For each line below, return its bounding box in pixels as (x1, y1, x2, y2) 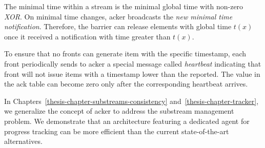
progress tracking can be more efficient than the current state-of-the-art (4, 125, 229, 136)
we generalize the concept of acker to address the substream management (4, 105, 234, 116)
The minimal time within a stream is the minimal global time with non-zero (4, 1, 243, 11)
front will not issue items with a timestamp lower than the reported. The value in (4, 68, 260, 79)
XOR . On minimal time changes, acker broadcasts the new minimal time (4, 11, 233, 22)
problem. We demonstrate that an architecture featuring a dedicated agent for (4, 115, 250, 126)
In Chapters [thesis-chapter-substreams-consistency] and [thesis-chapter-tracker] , (4, 95, 259, 106)
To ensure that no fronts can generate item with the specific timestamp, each (4, 48, 247, 59)
